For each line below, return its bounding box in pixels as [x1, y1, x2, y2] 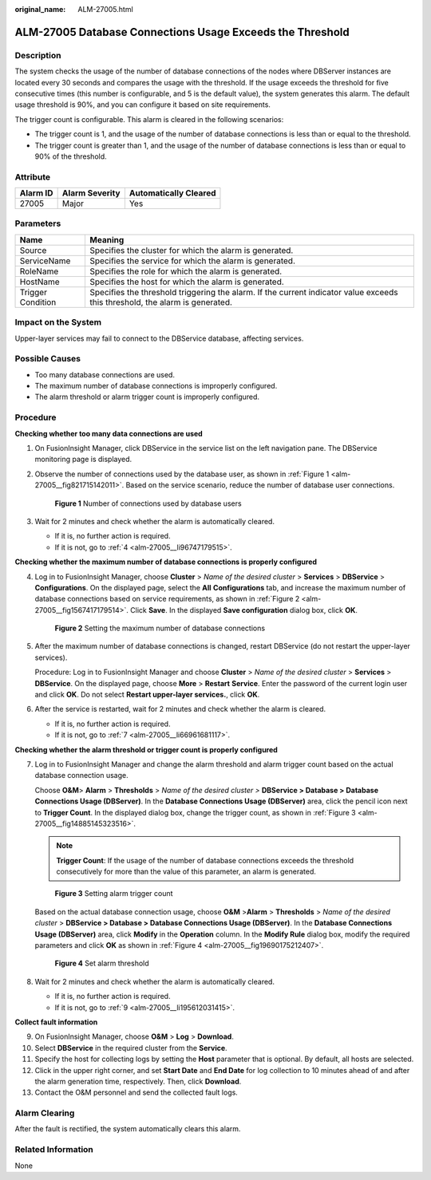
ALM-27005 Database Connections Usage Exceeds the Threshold [14, 25, 350, 39]
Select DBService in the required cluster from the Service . [34, 1043, 227, 1052]
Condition [19, 296, 57, 307]
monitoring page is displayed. [34, 455, 132, 464]
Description [14, 49, 61, 61]
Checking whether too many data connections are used [14, 428, 203, 438]
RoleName [19, 266, 59, 277]
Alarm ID [19, 187, 53, 199]
